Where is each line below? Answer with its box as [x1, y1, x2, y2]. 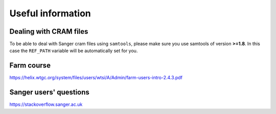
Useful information [9, 8, 91, 19]
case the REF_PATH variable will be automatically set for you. [9, 48, 138, 54]
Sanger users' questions [9, 88, 89, 97]
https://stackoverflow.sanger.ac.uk [9, 101, 83, 107]
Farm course [9, 61, 51, 70]
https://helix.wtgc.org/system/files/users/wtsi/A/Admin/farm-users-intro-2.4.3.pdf [9, 75, 182, 81]
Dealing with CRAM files [9, 27, 88, 36]
